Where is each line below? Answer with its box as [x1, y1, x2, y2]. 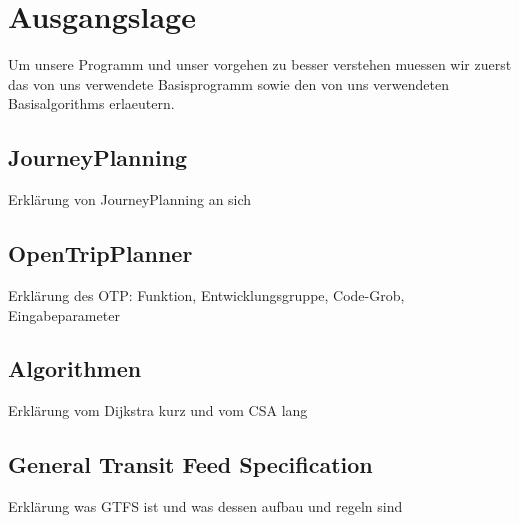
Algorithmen [8, 353, 142, 384]
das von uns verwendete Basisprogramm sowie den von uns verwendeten [8, 73, 449, 94]
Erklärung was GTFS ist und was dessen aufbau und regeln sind [8, 496, 403, 517]
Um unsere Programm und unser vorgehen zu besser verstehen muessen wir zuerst [8, 54, 512, 75]
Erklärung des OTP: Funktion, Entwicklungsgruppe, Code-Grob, [8, 284, 405, 305]
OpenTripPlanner [8, 238, 193, 269]
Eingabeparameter [8, 304, 120, 325]
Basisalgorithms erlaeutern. [8, 93, 175, 114]
